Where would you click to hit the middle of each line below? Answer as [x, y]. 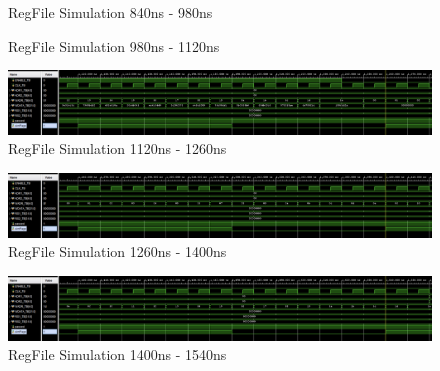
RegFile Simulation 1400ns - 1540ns [117, 354]
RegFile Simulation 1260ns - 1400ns [117, 251]
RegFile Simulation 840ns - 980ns [110, 12]
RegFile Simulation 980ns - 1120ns [114, 45]
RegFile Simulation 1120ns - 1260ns [117, 148]
